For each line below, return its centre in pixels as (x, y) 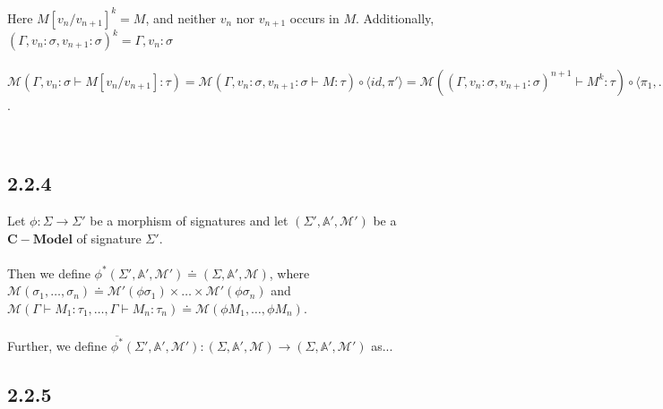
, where (289, 273)
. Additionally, (395, 17)
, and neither (181, 17)
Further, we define (57, 345)
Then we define (49, 273)
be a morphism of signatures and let (189, 220)
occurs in (314, 17)
